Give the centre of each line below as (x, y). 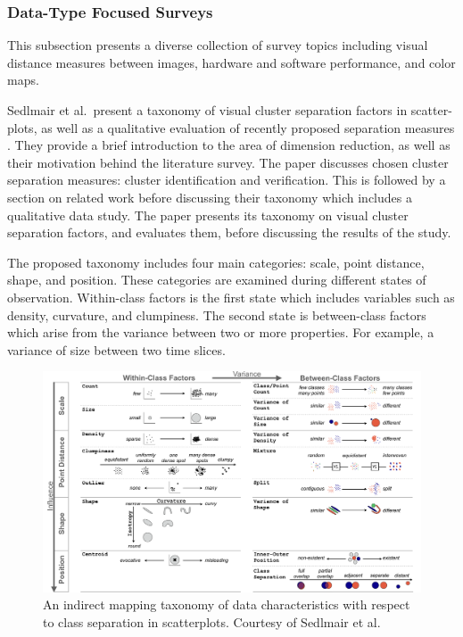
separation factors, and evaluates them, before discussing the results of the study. (229, 232)
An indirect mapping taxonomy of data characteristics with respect (227, 604)
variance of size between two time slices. (116, 349)
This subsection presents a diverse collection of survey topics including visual (218, 45)
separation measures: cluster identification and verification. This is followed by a (227, 180)
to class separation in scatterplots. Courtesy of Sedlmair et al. (212, 621)
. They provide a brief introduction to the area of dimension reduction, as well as (229, 145)
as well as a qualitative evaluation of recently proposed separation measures (248, 127)
